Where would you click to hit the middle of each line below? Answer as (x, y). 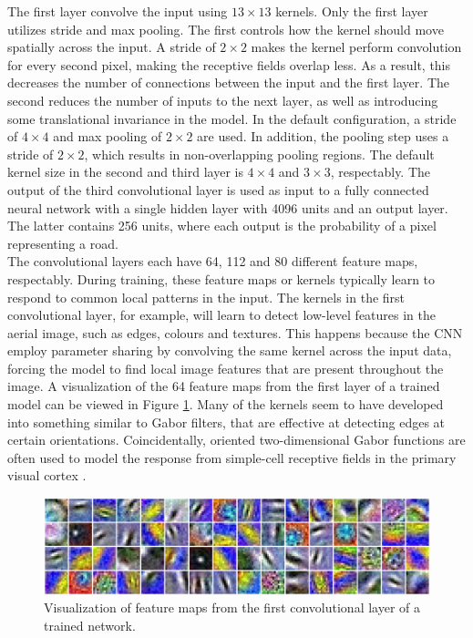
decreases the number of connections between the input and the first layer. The (228, 82)
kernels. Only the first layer (352, 11)
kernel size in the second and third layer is (125, 172)
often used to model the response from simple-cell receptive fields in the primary (232, 457)
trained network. (90, 626)
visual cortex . (47, 475)
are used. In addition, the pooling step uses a (323, 136)
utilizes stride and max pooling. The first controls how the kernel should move (226, 29)
